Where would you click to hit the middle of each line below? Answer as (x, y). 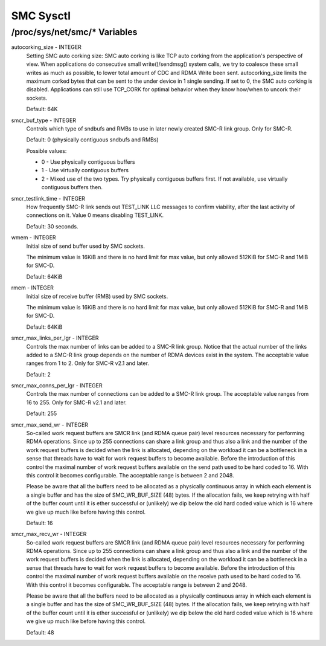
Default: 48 (40, 632)
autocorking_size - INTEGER (46, 47)
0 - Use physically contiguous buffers (88, 162)
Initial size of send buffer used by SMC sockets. (85, 246)
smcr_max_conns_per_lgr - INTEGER (57, 386)
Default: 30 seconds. (52, 226)
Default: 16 (40, 523)
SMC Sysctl (41, 16)
